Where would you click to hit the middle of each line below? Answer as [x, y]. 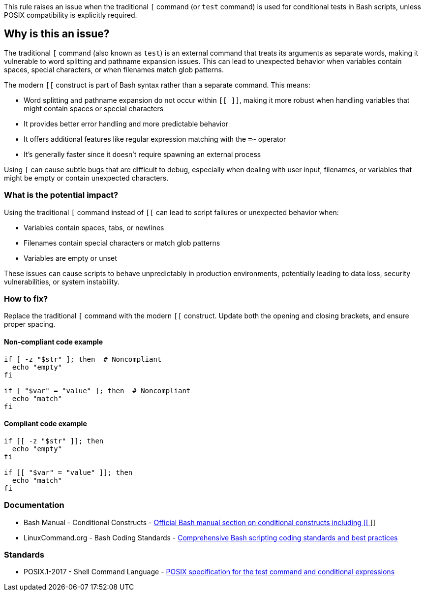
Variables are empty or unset [70, 258]
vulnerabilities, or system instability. [62, 282]
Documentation [34, 505]
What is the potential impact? [61, 195]
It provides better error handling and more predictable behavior [126, 124]
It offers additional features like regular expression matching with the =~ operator [155, 139]
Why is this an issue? [57, 34]
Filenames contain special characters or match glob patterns [122, 243]
